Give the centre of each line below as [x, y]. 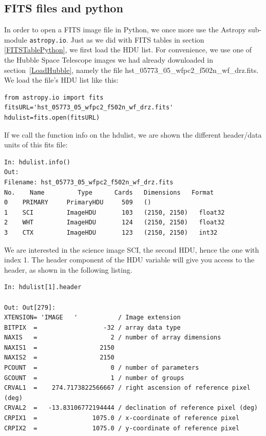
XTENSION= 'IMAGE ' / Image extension [92, 318]
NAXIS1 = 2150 [59, 347]
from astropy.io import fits [54, 97]
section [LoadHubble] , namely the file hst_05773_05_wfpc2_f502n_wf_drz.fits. [131, 70]
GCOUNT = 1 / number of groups [94, 378]
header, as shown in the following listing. [68, 269]
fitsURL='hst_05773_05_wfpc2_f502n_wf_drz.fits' [89, 108]
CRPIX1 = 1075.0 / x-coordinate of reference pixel [122, 418]
